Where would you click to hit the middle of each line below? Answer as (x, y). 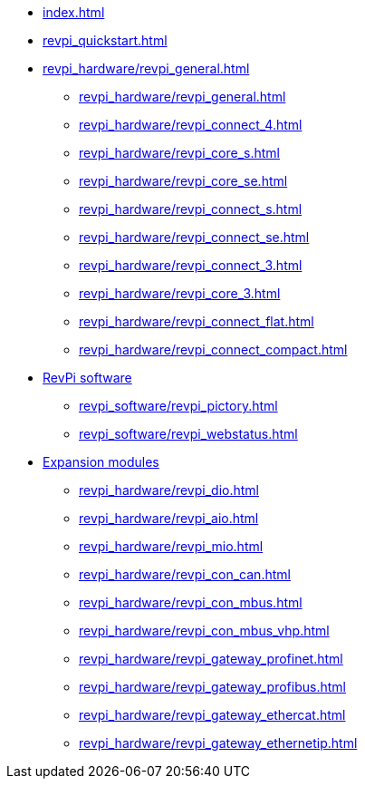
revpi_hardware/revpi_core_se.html (183, 181)
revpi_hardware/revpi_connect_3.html (191, 265)
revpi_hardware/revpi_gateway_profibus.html (212, 687)
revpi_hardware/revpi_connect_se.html (194, 237)
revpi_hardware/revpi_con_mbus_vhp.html (204, 631)
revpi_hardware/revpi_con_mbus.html (191, 602)
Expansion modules (101, 462)
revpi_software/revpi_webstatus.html (188, 434)
